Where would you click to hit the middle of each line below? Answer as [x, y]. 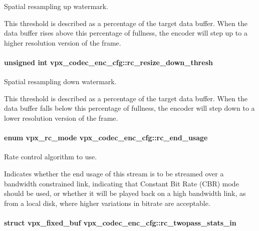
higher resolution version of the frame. [63, 42]
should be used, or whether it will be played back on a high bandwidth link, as [125, 193]
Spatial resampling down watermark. [60, 81]
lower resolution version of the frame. [61, 118]
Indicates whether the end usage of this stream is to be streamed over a [114, 173]
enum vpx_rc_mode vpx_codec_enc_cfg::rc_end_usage [106, 138]
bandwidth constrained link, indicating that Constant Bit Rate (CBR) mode [121, 183]
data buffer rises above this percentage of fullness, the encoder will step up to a [126, 33]
